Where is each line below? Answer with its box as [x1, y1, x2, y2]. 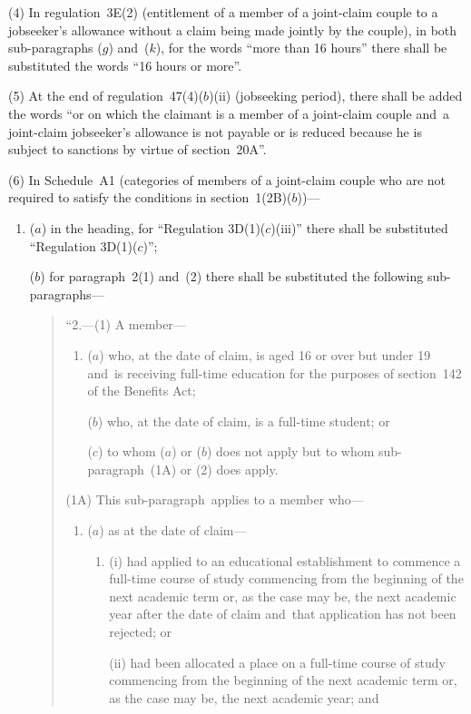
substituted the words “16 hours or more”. [8, 55, 242, 74]
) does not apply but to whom [206, 442, 375, 461]
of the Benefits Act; [87, 381, 196, 400]
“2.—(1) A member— [65, 315, 186, 334]
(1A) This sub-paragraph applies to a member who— [65, 490, 364, 509]
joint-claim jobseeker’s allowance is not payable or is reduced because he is [8, 122, 422, 141]
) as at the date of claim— [99, 521, 247, 540]
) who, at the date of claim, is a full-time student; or [97, 411, 390, 430]
